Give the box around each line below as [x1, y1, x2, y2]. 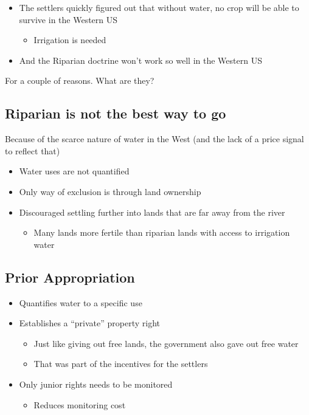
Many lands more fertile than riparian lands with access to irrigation [33, 226, 290, 239]
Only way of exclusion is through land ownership [19, 185, 201, 197]
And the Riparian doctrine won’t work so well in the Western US [19, 53, 262, 66]
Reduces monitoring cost [33, 398, 126, 411]
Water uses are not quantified [19, 165, 130, 177]
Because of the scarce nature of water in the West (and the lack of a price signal [5, 132, 304, 145]
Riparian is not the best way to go [5, 104, 226, 123]
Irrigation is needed [33, 33, 106, 46]
